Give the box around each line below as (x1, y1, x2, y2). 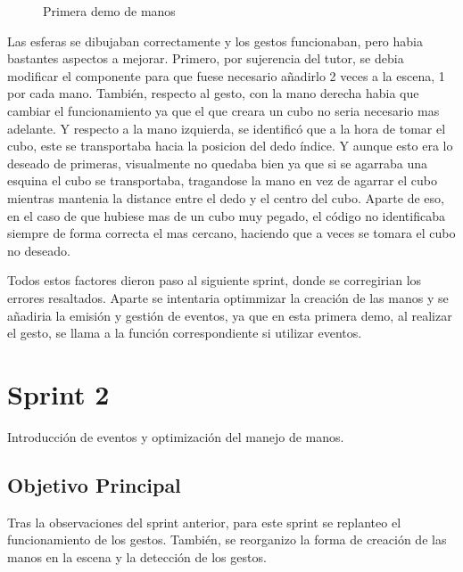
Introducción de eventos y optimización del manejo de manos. (7, 427, 344, 445)
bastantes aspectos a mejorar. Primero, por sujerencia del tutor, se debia (7, 49, 404, 68)
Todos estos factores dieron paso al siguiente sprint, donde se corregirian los (7, 271, 422, 290)
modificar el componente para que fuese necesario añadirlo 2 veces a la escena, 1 (7, 66, 445, 85)
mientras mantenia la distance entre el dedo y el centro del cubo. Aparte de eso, (7, 188, 444, 207)
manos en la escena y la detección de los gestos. (7, 547, 267, 566)
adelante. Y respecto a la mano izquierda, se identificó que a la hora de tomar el (7, 118, 446, 137)
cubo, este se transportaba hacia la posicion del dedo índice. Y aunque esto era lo (7, 136, 453, 155)
